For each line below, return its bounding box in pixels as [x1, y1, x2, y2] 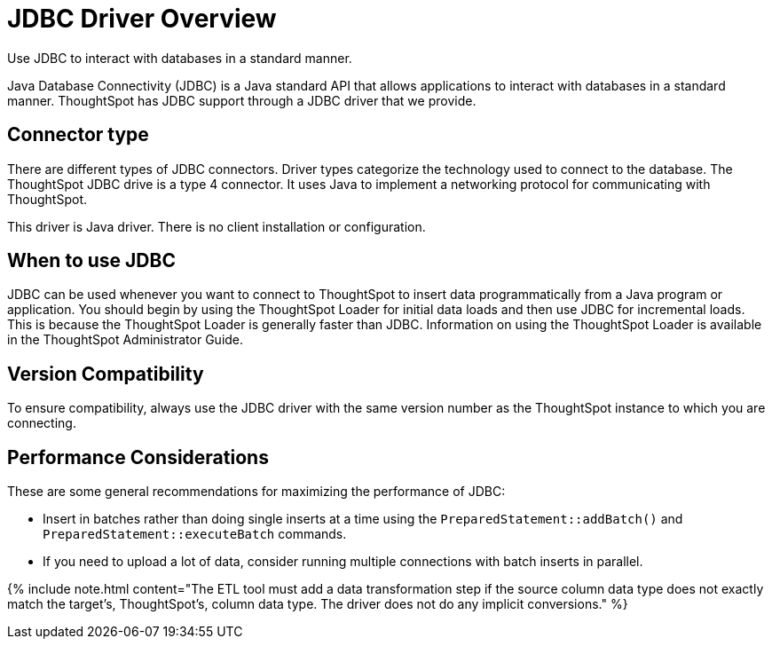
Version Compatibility [7, 362, 204, 385]
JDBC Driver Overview [7, 4, 277, 34]
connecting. [7, 415, 76, 431]
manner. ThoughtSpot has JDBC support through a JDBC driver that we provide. [7, 92, 477, 108]
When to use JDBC [7, 249, 176, 272]
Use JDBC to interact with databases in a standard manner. [7, 50, 352, 66]
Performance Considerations [7, 445, 269, 469]
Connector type [7, 123, 149, 146]
